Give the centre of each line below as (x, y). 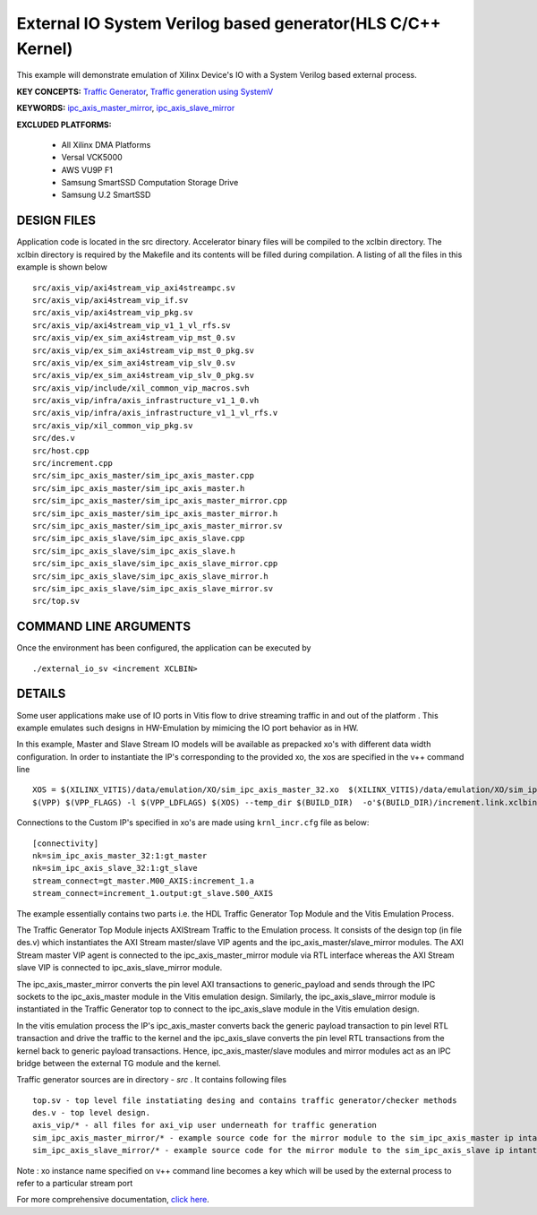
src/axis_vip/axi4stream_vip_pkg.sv (113, 313)
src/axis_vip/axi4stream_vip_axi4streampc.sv (134, 288)
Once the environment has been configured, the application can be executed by (164, 648)
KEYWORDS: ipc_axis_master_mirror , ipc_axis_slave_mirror (126, 108)
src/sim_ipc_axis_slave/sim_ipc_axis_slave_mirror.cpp (155, 564)
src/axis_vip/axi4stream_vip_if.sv (111, 300)
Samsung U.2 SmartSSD (106, 195)
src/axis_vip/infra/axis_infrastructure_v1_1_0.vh (146, 401)
